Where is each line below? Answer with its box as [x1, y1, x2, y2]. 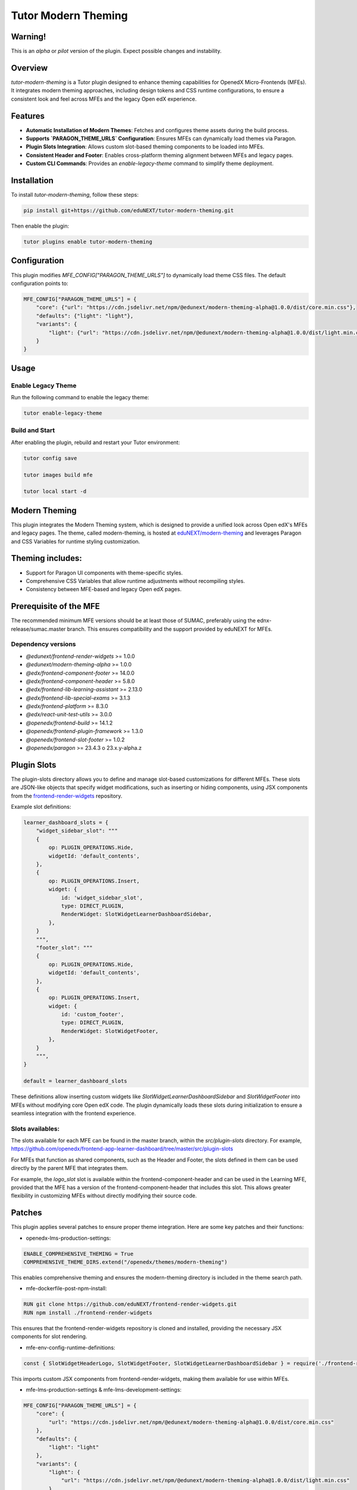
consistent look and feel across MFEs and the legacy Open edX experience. [11, 95, 197, 103]
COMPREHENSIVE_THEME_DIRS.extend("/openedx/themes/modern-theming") [23, 1259, 228, 1266]
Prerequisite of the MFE [11, 601, 101, 611]
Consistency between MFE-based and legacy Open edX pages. [26, 586, 181, 593]
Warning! [11, 32, 46, 42]
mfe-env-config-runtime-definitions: [26, 1344, 115, 1351]
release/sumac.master [11, 625, 66, 632]
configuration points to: [11, 280, 68, 287]
